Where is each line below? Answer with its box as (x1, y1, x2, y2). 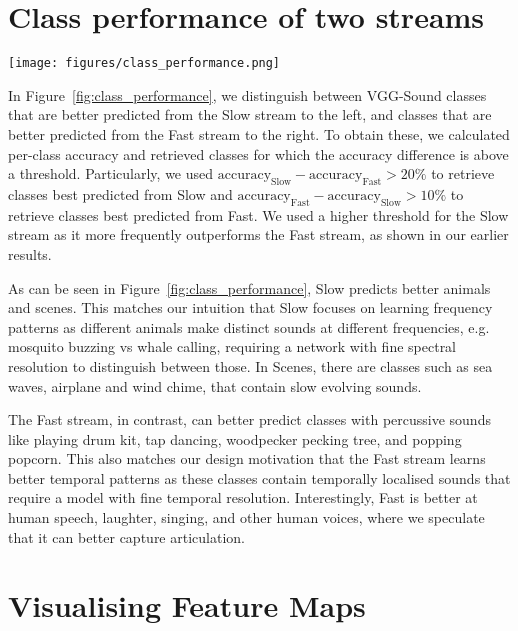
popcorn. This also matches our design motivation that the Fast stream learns (8, 448, 486, 469)
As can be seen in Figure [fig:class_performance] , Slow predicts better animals (8, 277, 491, 298)
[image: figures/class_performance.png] (8, 56, 281, 71)
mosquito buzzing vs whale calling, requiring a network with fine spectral (8, 336, 457, 357)
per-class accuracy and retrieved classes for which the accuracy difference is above (8, 143, 509, 164)
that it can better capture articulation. (8, 526, 245, 547)
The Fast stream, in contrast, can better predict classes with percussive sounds (8, 409, 491, 430)
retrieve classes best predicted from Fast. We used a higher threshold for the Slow (8, 204, 509, 225)
